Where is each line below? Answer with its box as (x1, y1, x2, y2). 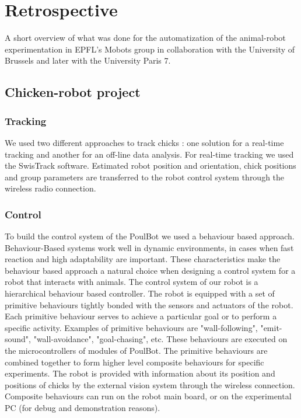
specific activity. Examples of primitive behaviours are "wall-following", (5, 321, 258, 333)
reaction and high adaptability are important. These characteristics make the (5, 253, 281, 265)
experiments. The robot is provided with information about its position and (5, 367, 275, 379)
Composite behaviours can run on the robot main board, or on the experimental (5, 390, 292, 402)
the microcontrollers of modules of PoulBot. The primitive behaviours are (5, 344, 268, 357)
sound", (5, 333, 31, 345)
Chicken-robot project (5, 83, 141, 101)
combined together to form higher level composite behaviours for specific (5, 356, 264, 368)
